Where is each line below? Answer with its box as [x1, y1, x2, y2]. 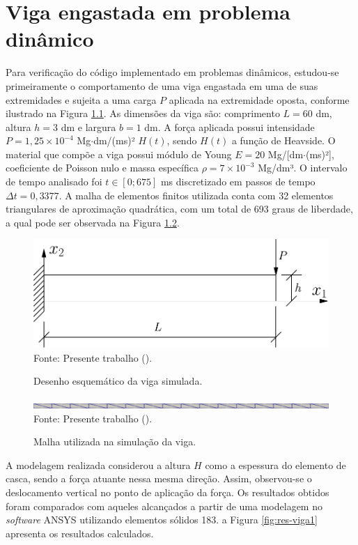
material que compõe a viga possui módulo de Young [6, 146, 232, 161]
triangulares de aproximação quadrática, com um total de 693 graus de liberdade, [6, 201, 353, 216]
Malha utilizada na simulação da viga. [33, 434, 196, 449]
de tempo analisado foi [6, 174, 102, 189]
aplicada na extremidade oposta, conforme [169, 92, 350, 107]
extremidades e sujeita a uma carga [6, 92, 157, 107]
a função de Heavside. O [231, 133, 336, 148]
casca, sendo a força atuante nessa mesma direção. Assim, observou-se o [6, 471, 312, 486]
